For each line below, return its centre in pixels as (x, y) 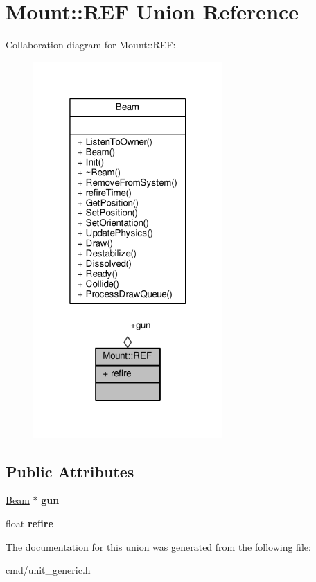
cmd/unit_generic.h (48, 570)
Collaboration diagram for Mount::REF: (91, 45)
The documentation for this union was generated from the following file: (158, 546)
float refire (29, 523)
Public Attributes (70, 471)
